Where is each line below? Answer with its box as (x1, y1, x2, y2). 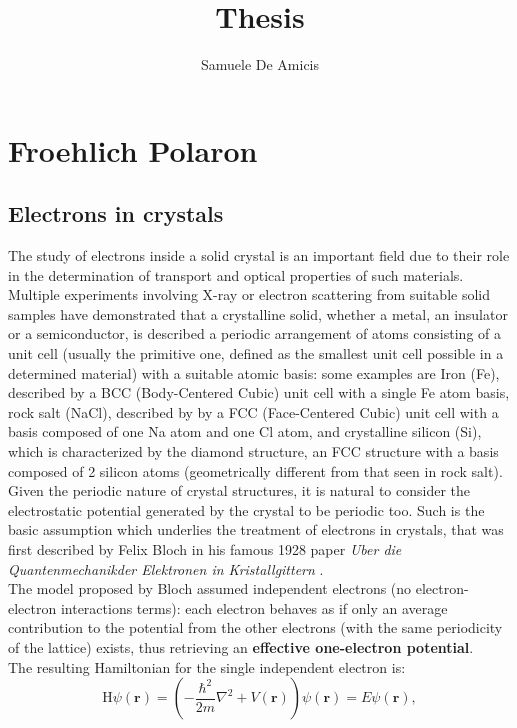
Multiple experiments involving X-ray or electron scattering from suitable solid (8, 284, 491, 305)
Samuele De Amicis (200, 54, 320, 75)
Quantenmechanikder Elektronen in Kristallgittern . (8, 558, 324, 579)
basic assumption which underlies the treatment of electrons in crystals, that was (8, 519, 504, 540)
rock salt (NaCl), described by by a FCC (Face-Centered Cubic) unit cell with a (8, 401, 499, 422)
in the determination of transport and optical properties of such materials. (8, 264, 464, 285)
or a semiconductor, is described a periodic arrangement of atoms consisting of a (8, 323, 502, 344)
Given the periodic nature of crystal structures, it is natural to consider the (8, 480, 470, 501)
